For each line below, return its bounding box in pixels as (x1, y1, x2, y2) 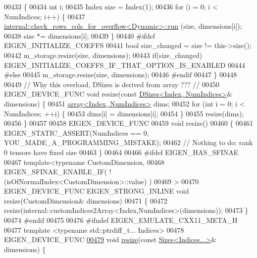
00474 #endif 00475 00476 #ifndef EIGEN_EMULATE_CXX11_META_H (4, 215, 238, 225)
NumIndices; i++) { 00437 (4, 11, 85, 21)
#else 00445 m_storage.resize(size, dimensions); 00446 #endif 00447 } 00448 (4, 69, 237, 80)
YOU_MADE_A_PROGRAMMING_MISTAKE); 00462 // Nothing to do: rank (4, 137, 253, 148)
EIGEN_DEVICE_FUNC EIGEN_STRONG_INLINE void (4, 186, 189, 196)
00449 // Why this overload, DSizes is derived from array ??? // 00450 (4, 79, 219, 89)
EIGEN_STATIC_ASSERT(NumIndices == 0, (4, 127, 149, 138)
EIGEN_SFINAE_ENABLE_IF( (4, 166, 107, 177)
